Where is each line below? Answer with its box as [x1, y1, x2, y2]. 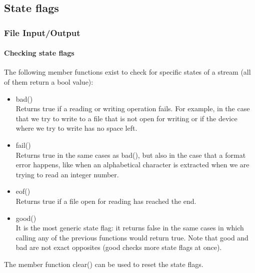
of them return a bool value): [4, 77, 93, 87]
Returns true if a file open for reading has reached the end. [15, 195, 196, 206]
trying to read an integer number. [15, 169, 119, 179]
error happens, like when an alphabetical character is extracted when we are [15, 159, 249, 170]
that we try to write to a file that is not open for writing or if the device [15, 113, 237, 123]
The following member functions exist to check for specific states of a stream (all [4, 67, 251, 77]
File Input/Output [4, 26, 80, 39]
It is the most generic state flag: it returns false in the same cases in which [15, 222, 244, 233]
